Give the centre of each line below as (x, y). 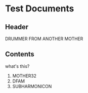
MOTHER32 (24, 76)
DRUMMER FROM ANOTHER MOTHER (44, 39)
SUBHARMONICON (32, 86)
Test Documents (40, 9)
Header (17, 27)
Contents (20, 54)
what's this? (17, 66)
